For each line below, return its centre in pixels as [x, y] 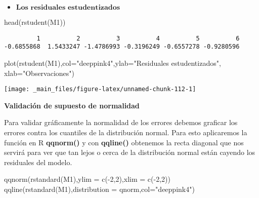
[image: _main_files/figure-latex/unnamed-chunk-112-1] [100, 89]
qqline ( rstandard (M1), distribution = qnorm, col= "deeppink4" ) [99, 189]
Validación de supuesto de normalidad [72, 105]
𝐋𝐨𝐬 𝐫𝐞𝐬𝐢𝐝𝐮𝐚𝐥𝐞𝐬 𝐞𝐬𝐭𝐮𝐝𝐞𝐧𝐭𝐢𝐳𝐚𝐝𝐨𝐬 [68, 8]
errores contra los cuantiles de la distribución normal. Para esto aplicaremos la [126, 132]
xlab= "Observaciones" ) [39, 73]
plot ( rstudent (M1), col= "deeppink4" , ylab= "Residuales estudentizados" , [113, 63]
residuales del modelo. [38, 162]
